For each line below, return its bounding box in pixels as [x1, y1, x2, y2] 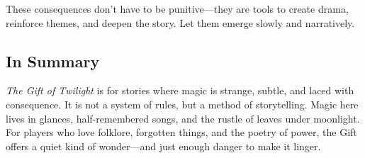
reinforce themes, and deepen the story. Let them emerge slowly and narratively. [6, 15, 355, 30]
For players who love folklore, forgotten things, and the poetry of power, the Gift [6, 125, 357, 140]
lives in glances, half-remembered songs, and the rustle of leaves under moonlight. [6, 111, 360, 125]
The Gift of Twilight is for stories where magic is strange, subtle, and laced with [6, 83, 354, 98]
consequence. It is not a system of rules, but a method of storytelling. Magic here [6, 96, 359, 111]
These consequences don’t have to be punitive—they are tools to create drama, [6, 1, 349, 16]
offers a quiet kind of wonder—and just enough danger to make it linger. [6, 138, 321, 153]
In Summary [6, 50, 100, 72]
